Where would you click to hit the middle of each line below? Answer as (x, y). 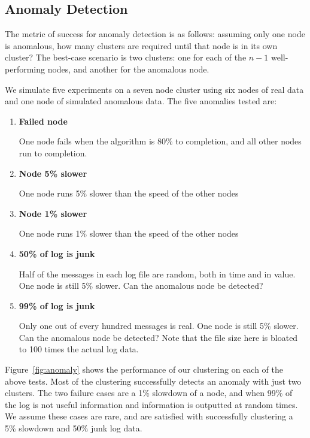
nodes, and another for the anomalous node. (128, 69)
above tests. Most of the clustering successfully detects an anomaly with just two (153, 381)
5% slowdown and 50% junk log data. (74, 428)
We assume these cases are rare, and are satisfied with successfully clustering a (149, 416)
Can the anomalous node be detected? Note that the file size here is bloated (158, 337)
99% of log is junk (57, 305)
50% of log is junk (57, 253)
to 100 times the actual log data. (79, 349)
